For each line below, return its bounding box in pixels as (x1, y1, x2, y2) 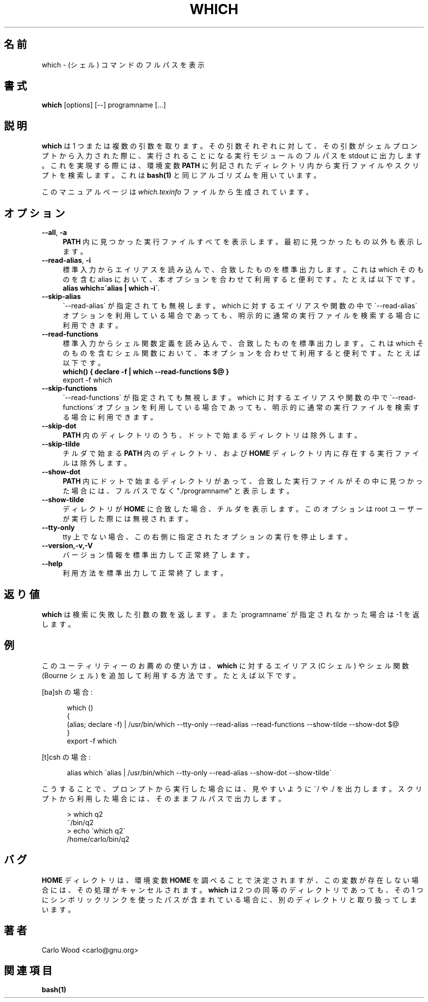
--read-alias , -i (42, 256, 91, 265)
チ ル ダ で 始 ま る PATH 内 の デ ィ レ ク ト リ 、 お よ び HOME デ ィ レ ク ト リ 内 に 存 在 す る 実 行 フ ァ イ (63, 449, 419, 458)
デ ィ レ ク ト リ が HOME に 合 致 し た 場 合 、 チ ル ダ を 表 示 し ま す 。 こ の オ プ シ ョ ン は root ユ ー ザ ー (63, 505, 423, 513)
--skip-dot (42, 422, 77, 430)
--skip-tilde (42, 440, 80, 448)
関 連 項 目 (4, 964, 52, 977)
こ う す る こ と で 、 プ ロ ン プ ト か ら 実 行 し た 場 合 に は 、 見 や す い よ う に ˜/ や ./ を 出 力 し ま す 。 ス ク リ (42, 784, 422, 793)
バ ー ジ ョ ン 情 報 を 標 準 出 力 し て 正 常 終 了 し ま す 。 (63, 551, 254, 559)
